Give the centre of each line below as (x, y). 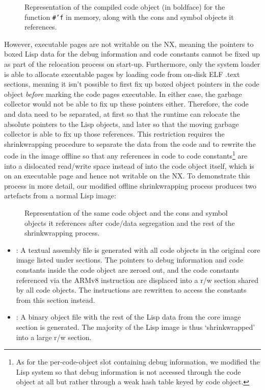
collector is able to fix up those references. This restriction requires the (114, 134)
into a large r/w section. (54, 337)
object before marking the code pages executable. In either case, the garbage (123, 94)
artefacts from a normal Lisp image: (60, 196)
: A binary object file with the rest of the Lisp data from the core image (128, 317)
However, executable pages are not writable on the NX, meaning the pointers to (129, 44)
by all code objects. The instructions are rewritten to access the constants (131, 290)
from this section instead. (56, 300)
